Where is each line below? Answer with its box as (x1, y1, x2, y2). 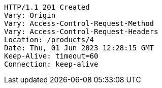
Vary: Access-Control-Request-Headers (4, 27, 158, 36)
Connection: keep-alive (4, 60, 99, 68)
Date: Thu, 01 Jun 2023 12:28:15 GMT (4, 44, 154, 52)
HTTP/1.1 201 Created (4, 3, 90, 11)
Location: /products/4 (4, 36, 94, 44)
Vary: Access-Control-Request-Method (4, 19, 154, 27)
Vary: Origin (4, 11, 56, 19)
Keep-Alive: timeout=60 (4, 52, 99, 60)
